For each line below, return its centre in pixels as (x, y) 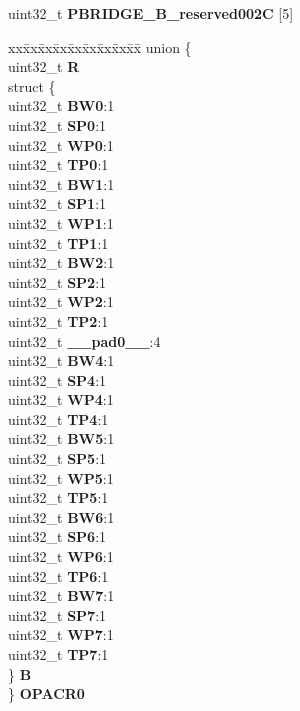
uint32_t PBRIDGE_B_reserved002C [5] (151, 13)
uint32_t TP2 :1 (58, 320)
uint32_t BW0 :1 (61, 105)
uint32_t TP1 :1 (58, 242)
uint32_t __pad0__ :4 (84, 340)
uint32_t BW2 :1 (61, 262)
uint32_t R (44, 66)
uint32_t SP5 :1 (57, 458)
